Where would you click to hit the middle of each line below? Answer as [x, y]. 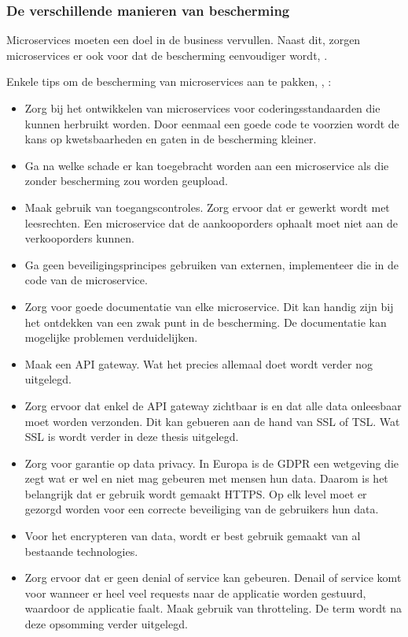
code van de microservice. [86, 280]
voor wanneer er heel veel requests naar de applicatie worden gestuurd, [195, 593]
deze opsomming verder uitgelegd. [106, 624]
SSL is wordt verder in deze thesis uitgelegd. [132, 437]
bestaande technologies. [81, 551]
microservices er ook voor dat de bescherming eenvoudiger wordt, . [167, 55]
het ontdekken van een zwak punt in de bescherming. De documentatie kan [206, 322]
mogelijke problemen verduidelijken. [111, 337]
